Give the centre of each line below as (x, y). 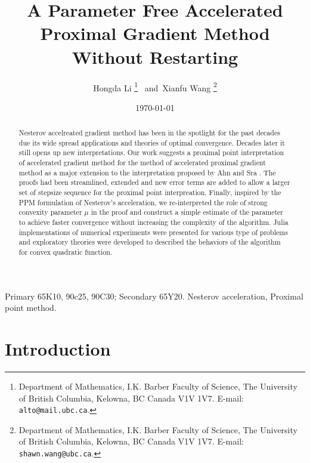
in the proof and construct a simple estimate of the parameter (187, 212)
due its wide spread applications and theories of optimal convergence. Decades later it (152, 142)
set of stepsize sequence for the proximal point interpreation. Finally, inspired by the (150, 192)
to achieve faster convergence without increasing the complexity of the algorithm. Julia (154, 222)
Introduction (58, 349)
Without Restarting (155, 56)
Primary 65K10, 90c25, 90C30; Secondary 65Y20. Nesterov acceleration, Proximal (154, 296)
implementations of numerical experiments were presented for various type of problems (153, 232)
